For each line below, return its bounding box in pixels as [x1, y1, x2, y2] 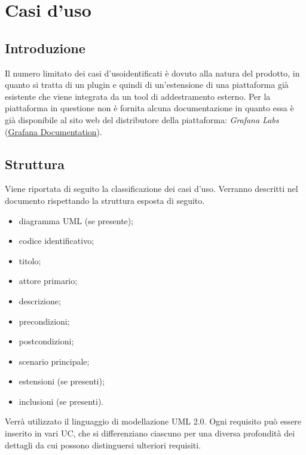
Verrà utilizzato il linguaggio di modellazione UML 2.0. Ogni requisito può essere [5, 415, 302, 427]
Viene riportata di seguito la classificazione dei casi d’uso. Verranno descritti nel [5, 182, 298, 195]
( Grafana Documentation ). [5, 125, 102, 138]
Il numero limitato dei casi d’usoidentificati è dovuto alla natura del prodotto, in [5, 66, 300, 79]
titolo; [19, 254, 41, 267]
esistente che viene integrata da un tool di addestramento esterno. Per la [5, 90, 271, 102]
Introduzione [5, 38, 85, 57]
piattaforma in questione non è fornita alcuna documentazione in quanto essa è [5, 102, 294, 114]
